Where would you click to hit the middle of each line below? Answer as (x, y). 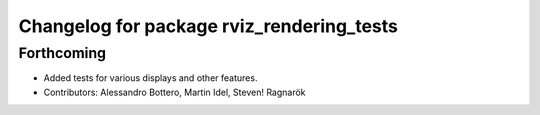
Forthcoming (62, 53)
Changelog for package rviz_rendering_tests (208, 26)
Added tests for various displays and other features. (150, 78)
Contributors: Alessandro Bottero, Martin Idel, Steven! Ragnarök (174, 92)
